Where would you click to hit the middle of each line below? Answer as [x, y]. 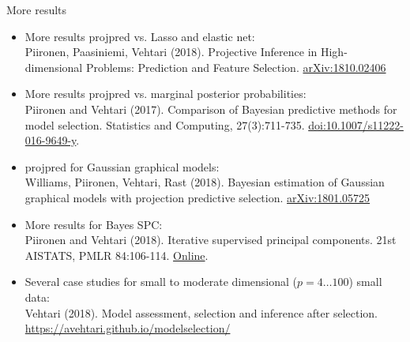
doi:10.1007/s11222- [356, 124]
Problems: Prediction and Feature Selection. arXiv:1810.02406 [236, 67]
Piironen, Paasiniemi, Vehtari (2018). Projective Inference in [171, 52]
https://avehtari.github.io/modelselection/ [128, 328]
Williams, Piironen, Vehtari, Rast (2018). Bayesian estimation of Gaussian [205, 182]
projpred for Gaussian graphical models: [122, 166]
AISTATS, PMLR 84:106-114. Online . [117, 255]
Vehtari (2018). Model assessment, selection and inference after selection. [201, 312]
